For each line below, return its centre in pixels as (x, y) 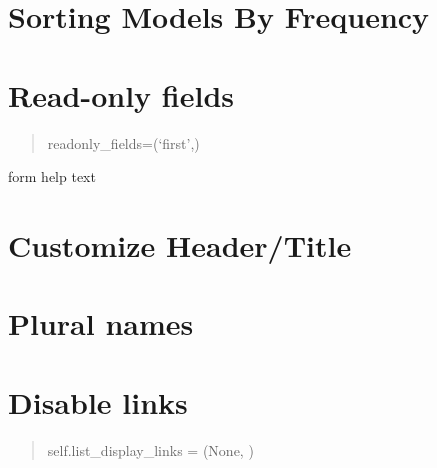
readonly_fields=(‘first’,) (123, 142)
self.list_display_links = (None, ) (150, 449)
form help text (52, 176)
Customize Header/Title (180, 244)
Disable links (98, 401)
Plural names (101, 323)
